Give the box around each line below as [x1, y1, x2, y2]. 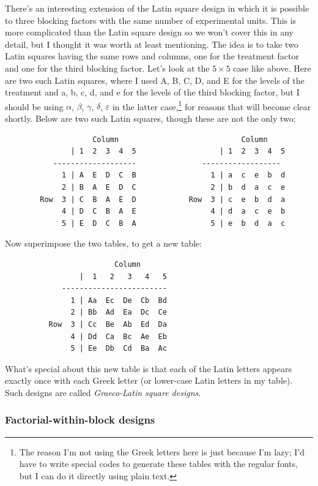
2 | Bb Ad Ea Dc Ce [70, 308, 167, 317]
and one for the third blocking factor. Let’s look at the [5, 61, 210, 74]
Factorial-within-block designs [5, 412, 155, 427]
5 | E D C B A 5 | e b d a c [62, 219, 286, 228]
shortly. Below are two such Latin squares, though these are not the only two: [5, 112, 296, 124]
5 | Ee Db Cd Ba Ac [70, 344, 167, 353]
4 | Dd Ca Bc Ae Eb [70, 332, 167, 341]
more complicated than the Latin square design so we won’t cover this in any [5, 26, 294, 39]
